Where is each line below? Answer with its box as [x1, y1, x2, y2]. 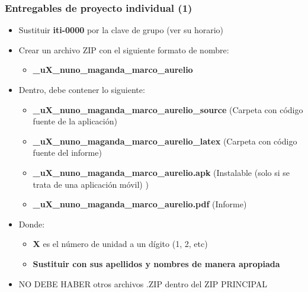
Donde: [18, 217, 45, 230]
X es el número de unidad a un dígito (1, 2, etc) [33, 238, 208, 250]
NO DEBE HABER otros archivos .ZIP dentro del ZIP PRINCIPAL [18, 277, 268, 290]
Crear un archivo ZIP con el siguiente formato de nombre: [18, 43, 229, 56]
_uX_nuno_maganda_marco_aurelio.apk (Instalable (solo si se [33, 166, 290, 178]
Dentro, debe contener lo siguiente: [18, 84, 145, 95]
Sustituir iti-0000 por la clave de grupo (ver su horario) [18, 24, 224, 36]
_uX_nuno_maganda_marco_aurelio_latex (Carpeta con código [33, 134, 297, 147]
